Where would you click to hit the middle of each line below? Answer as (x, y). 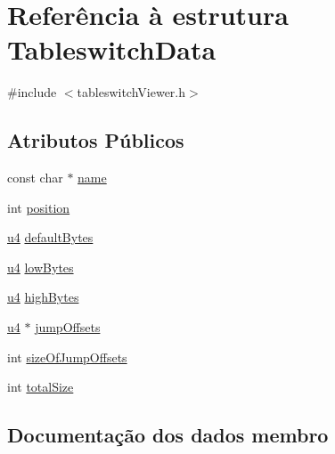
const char (35, 178)
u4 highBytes (43, 297)
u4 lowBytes (41, 267)
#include (32, 92)
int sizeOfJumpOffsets (67, 357)
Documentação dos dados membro (168, 435)
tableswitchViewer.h (131, 92)
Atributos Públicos (96, 140)
